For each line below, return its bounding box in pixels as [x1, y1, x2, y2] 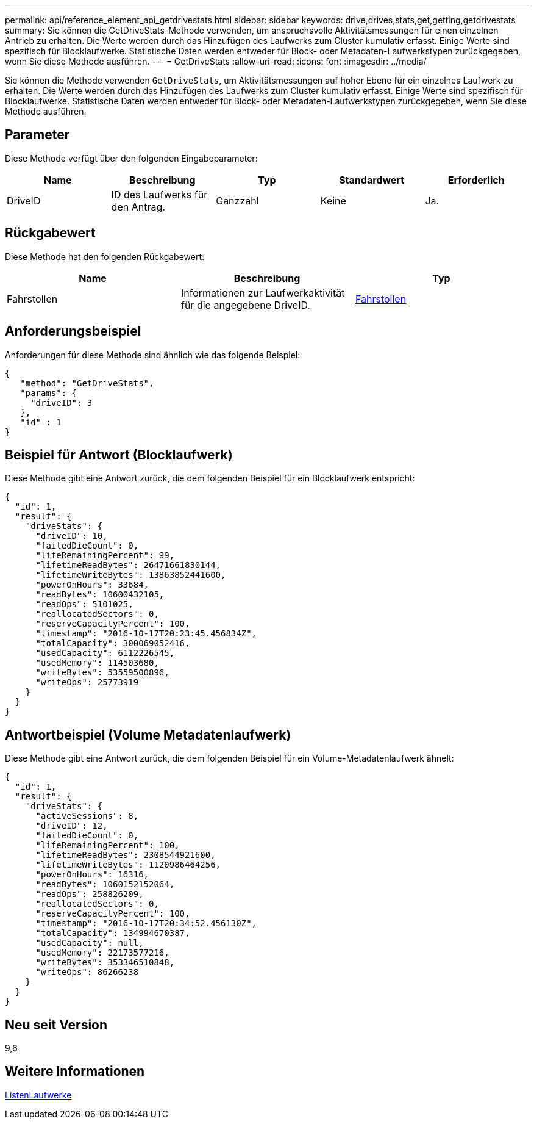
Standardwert [339, 173, 404, 186]
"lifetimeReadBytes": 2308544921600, [35, 850, 216, 860]
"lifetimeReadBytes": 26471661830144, [35, 560, 221, 571]
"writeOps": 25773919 [35, 677, 139, 688]
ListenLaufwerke [5, 1089, 72, 1100]
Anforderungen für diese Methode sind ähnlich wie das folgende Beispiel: [5, 349, 301, 360]
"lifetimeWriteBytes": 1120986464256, [35, 860, 221, 870]
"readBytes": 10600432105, [35, 589, 165, 600]
